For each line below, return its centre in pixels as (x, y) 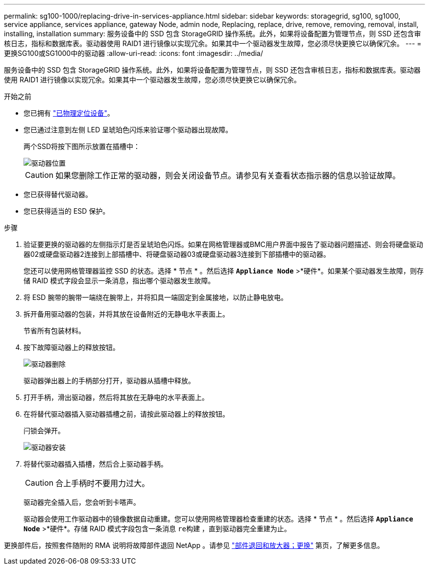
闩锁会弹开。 (44, 431)
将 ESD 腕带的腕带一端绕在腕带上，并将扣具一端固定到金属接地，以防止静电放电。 (156, 297)
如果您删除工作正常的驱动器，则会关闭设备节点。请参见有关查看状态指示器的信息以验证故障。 (228, 175)
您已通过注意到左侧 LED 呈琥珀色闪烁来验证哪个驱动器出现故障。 (128, 130)
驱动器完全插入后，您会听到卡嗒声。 (82, 502)
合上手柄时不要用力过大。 (103, 483)
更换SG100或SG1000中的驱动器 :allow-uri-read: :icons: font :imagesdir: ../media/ (134, 53)
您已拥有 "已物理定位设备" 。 (69, 113)
